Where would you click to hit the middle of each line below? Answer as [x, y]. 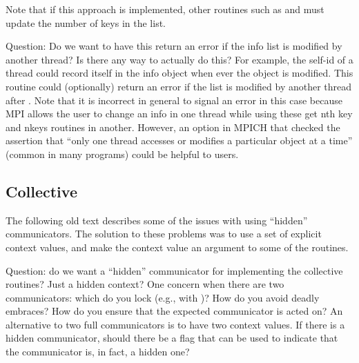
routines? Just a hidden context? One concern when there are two [145, 284]
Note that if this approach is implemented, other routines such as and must [165, 9]
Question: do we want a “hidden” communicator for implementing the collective [174, 270]
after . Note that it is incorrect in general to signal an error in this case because [174, 100]
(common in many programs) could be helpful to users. [122, 154]
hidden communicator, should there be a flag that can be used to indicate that [172, 338]
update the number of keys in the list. [86, 22]
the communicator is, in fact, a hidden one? [98, 352]
